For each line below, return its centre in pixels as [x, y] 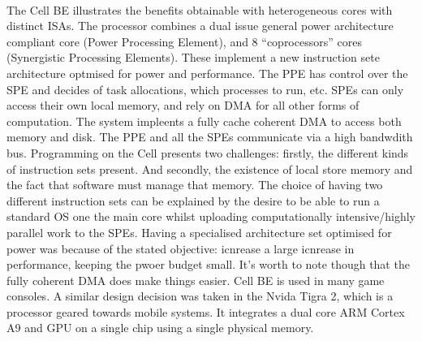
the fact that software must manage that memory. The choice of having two [195, 185]
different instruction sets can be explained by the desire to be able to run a [193, 200]
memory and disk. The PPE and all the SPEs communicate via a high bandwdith [210, 137]
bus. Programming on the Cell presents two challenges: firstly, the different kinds [208, 152]
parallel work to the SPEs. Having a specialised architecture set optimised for [199, 232]
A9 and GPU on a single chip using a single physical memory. [160, 328]
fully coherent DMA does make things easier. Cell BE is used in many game [196, 280]
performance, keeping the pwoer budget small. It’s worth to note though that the [208, 264]
